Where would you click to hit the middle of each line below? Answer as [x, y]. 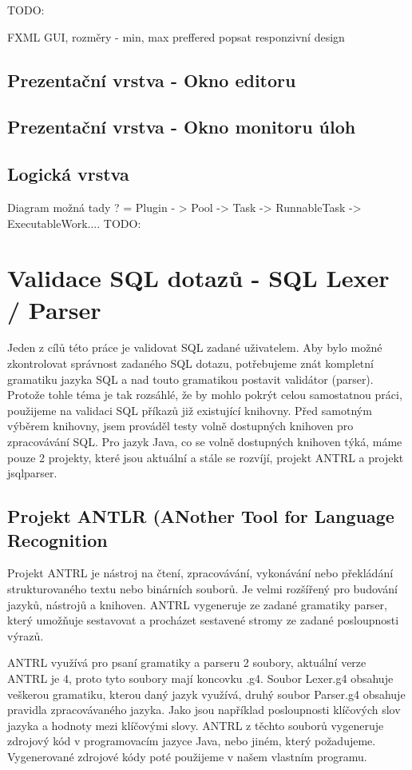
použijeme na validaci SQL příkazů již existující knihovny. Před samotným [190, 410]
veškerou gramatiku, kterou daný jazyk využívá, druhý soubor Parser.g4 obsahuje [206, 694]
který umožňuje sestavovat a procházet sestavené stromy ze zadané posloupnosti [203, 620]
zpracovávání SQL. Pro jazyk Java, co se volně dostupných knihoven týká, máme [205, 442]
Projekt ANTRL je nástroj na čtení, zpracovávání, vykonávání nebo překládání [200, 573]
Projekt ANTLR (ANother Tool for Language [201, 516]
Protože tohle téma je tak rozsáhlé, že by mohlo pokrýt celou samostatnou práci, [205, 395]
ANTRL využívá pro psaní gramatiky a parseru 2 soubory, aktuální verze [187, 662]
